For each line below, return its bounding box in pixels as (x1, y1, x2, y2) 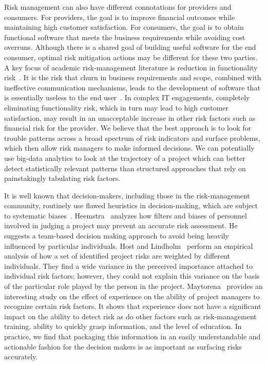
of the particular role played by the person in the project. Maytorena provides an (4, 281, 263, 291)
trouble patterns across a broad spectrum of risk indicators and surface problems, (4, 132, 260, 143)
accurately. (4, 351, 38, 362)
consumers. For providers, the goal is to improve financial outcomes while (4, 11, 235, 22)
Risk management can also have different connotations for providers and (4, 2, 232, 12)
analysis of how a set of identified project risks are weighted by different (4, 250, 230, 261)
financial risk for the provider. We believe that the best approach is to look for (4, 122, 252, 133)
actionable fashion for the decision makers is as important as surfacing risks (4, 341, 242, 352)
